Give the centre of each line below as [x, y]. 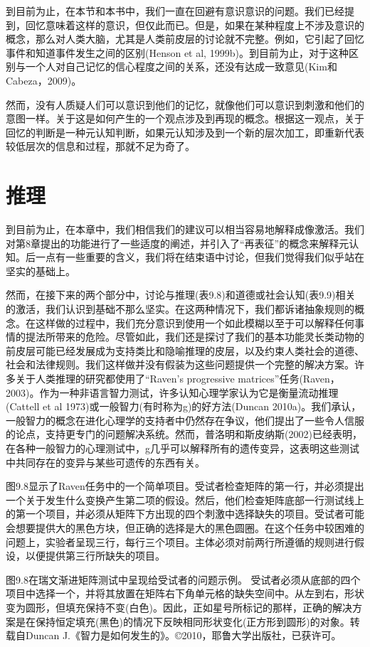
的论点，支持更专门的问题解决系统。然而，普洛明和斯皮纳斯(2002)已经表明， [184, 434]
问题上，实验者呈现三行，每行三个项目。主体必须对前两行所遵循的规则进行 [180, 541]
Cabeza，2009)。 [44, 80]
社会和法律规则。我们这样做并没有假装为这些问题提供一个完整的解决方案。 [180, 364]
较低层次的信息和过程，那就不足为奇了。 [100, 146]
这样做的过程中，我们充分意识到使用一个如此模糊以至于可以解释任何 [195, 322]
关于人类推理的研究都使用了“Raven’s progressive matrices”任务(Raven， [178, 378]
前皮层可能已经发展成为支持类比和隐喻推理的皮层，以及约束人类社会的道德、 [185, 350]
